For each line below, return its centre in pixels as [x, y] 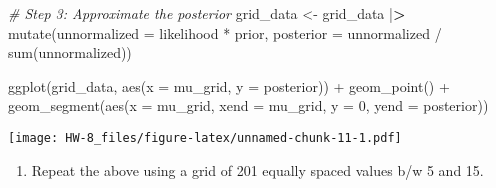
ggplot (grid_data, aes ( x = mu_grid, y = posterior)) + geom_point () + [229, 85]
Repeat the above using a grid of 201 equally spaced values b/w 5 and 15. [257, 169]
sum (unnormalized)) [70, 52]
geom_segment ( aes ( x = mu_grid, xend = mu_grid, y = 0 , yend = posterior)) [248, 105]
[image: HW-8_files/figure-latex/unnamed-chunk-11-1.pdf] [205, 137]
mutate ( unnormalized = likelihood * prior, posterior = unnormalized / [225, 32]
